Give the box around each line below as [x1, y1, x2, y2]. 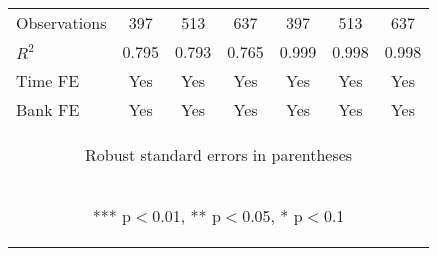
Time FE [16, 69, 80, 92]
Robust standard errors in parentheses [85, 143, 353, 166]
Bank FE [16, 98, 80, 121]
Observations [16, 11, 107, 34]
